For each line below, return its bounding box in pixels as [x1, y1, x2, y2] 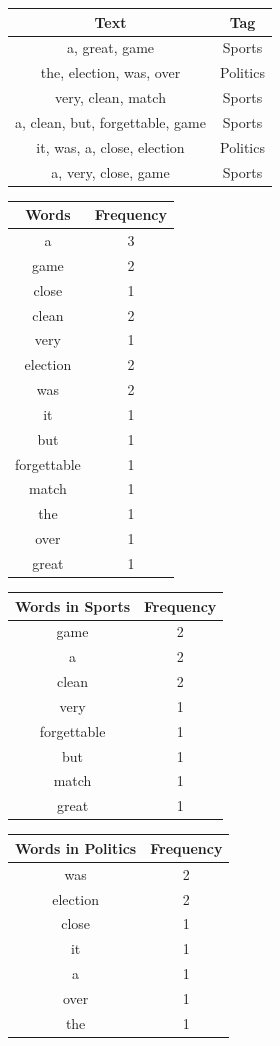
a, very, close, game [51, 161, 170, 182]
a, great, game [66, 37, 155, 58]
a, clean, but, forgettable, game [15, 111, 206, 132]
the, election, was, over [40, 62, 181, 83]
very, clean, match [55, 87, 166, 108]
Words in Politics [15, 837, 137, 858]
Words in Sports [15, 595, 131, 616]
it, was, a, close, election [36, 136, 185, 157]
